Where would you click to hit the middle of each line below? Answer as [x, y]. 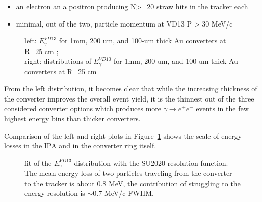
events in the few [222, 108]
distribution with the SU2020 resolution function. [151, 162]
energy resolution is [55, 193]
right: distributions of [58, 61]
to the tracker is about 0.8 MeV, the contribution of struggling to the [133, 183]
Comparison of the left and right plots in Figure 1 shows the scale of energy [123, 135]
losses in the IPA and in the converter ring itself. [80, 146]
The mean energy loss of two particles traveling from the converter [128, 173]
